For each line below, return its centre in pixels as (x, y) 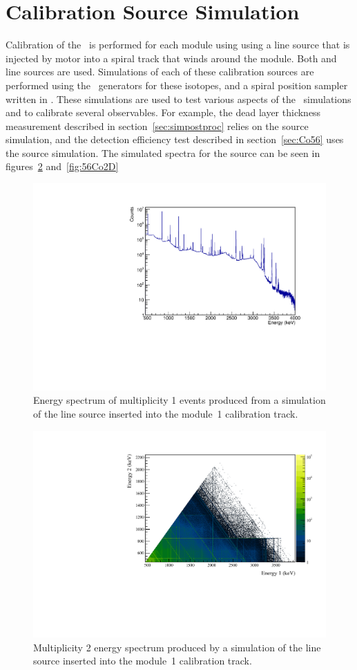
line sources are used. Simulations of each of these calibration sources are (160, 72)
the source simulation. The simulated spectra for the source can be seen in (163, 152)
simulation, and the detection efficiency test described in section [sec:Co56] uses (175, 139)
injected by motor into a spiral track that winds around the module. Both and (171, 58)
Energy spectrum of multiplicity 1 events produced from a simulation (180, 400)
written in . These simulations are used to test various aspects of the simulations (178, 99)
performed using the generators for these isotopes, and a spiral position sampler (177, 85)
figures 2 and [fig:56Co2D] (62, 166)
